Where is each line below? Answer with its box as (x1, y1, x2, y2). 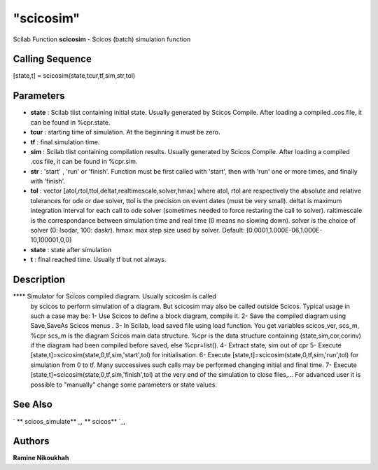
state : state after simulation (30, 245, 112, 254)
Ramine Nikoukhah (13, 454, 69, 462)
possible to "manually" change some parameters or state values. (30, 380, 217, 389)
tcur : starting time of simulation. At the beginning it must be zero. (30, 128, 220, 137)
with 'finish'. (30, 177, 66, 186)
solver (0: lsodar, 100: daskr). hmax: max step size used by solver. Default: (30, 226, 245, 235)
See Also (13, 399, 52, 410)
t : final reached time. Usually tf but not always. (30, 256, 167, 264)
